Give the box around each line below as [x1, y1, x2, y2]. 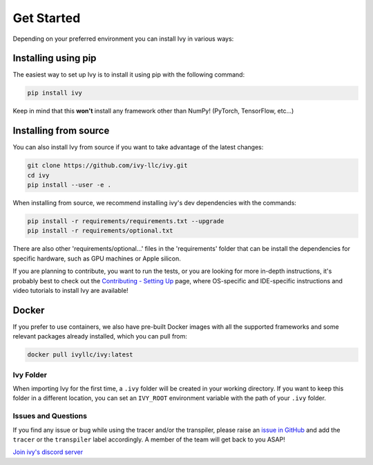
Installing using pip [12, 53, 97, 64]
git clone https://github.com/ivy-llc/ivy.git [27, 162, 188, 169]
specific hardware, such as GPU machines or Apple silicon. [12, 254, 181, 263]
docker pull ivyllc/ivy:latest [27, 351, 134, 359]
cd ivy [27, 171, 50, 179]
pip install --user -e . [27, 181, 112, 189]
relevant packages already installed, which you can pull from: [12, 332, 188, 341]
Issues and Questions [12, 411, 88, 421]
